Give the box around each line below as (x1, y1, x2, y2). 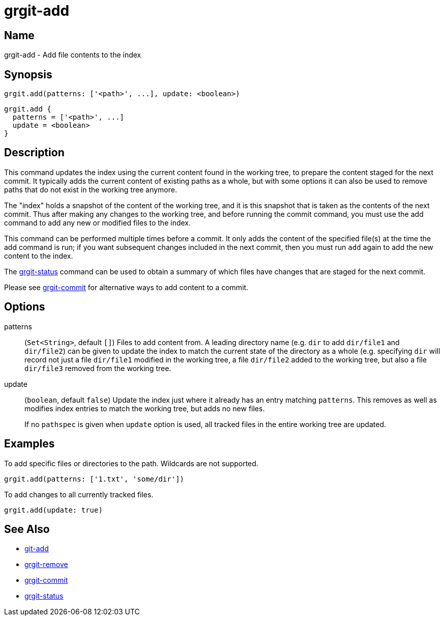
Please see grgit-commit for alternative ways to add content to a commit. (4, 283, 249, 292)
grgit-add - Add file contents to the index (4, 50, 141, 60)
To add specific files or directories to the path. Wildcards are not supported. (4, 459, 258, 468)
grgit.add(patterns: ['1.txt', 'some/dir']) (4, 474, 185, 483)
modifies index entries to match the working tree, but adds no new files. (24, 404, 265, 413)
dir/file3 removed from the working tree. (24, 363, 171, 373)
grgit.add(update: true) (4, 505, 103, 514)
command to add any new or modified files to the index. (4, 218, 191, 227)
